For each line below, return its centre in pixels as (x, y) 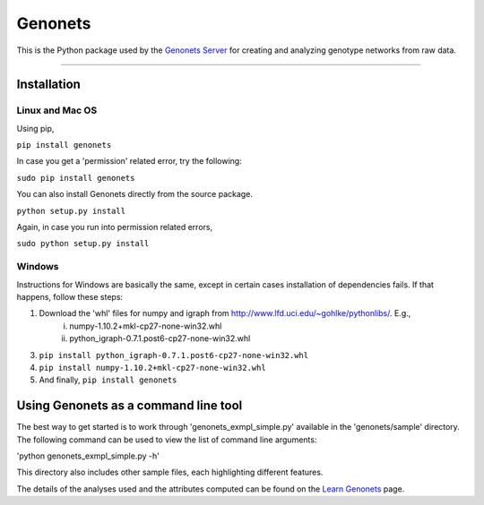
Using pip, (35, 128)
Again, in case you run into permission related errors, (115, 227)
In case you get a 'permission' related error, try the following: (129, 161)
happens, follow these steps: (70, 296)
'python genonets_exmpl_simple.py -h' (88, 456)
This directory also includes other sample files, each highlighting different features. (170, 472)
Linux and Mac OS (57, 110)
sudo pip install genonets (76, 178)
